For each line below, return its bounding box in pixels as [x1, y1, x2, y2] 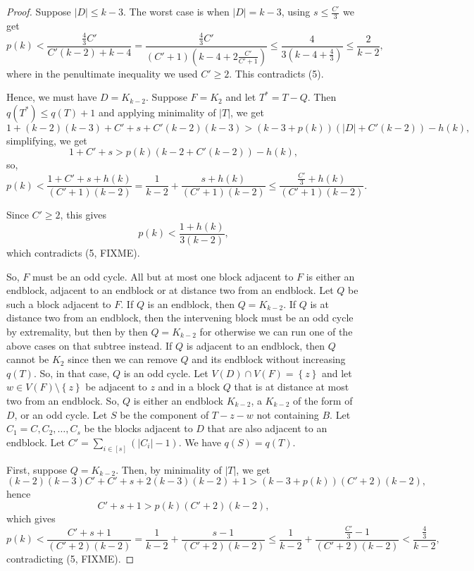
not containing [256, 407, 319, 422]
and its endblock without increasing [192, 352, 346, 367]
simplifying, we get [6, 133, 87, 147]
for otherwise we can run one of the [199, 324, 353, 339]
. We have [178, 434, 221, 449]
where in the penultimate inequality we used [6, 66, 198, 80]
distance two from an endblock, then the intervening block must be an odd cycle [6, 310, 354, 325]
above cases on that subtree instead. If [6, 338, 173, 352]
